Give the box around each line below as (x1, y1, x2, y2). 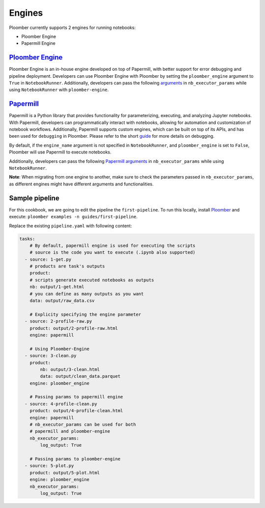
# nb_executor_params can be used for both (29, 422, 136, 427)
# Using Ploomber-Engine (29, 346, 90, 352)
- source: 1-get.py (25, 256, 72, 262)
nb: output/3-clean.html (40, 366, 100, 372)
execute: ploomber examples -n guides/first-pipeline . (9, 214, 138, 220)
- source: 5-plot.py (25, 463, 74, 469)
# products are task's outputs (29, 264, 105, 269)
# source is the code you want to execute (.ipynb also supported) (29, 250, 196, 255)
